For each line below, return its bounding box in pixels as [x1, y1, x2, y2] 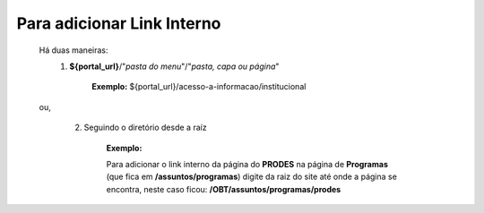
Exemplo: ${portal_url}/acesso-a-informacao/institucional [91, 81, 307, 92]
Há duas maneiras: [39, 45, 108, 55]
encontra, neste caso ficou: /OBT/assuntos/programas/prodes [106, 183, 341, 194]
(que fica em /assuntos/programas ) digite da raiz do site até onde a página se [106, 171, 398, 183]
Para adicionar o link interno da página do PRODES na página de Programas [106, 158, 389, 169]
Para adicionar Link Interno [16, 13, 221, 33]
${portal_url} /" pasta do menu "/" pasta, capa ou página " [69, 61, 280, 72]
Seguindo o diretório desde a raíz [83, 122, 207, 133]
